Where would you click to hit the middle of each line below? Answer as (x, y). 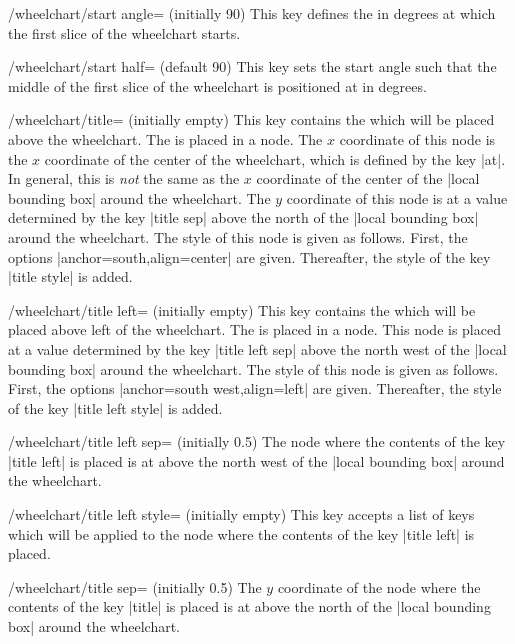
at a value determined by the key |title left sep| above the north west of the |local (257, 348)
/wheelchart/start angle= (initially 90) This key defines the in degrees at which (252, 13)
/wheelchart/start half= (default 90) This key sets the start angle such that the (252, 66)
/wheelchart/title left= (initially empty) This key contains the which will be (242, 309)
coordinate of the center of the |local (368, 178)
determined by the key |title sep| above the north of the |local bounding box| (243, 217)
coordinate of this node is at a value (397, 197)
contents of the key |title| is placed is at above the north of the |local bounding (249, 606)
